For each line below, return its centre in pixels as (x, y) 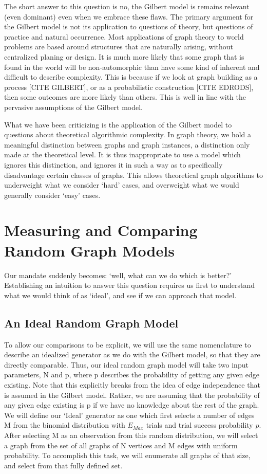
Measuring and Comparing (101, 230)
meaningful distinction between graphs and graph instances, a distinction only (127, 144)
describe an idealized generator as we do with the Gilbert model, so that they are (132, 354)
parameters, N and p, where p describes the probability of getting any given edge (132, 375)
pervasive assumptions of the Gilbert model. (73, 107)
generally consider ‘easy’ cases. (52, 195)
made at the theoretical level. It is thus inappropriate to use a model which (122, 154)
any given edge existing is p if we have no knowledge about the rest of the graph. (132, 405)
